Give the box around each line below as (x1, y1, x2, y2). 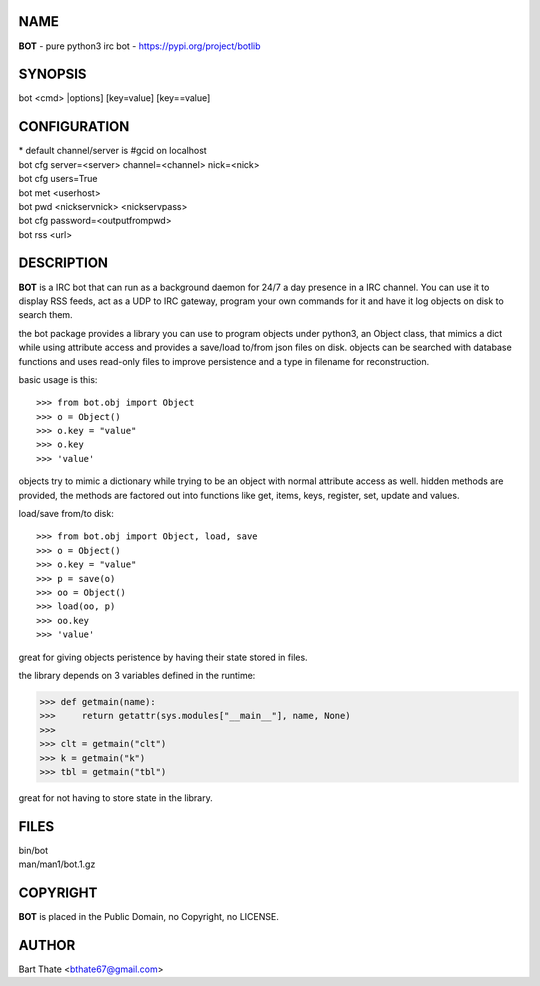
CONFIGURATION (18, 118, 130, 135)
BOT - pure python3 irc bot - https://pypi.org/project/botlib (18, 40, 261, 52)
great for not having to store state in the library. (18, 791, 214, 804)
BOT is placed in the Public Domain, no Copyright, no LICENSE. (18, 911, 279, 923)
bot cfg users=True (18, 173, 98, 185)
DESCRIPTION (18, 255, 109, 272)
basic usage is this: (18, 373, 98, 385)
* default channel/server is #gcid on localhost (18, 145, 207, 157)
